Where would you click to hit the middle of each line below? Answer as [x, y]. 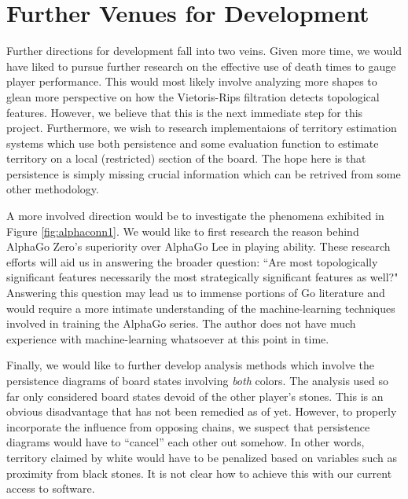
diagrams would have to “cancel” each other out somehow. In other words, [186, 442]
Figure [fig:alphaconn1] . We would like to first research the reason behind [183, 231]
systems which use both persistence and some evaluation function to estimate [193, 143]
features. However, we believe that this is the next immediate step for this [185, 112]
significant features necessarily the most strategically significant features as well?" [202, 277]
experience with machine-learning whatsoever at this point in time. [168, 338]
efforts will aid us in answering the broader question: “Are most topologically [192, 261]
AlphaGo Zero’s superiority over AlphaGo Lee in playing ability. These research [198, 246]
